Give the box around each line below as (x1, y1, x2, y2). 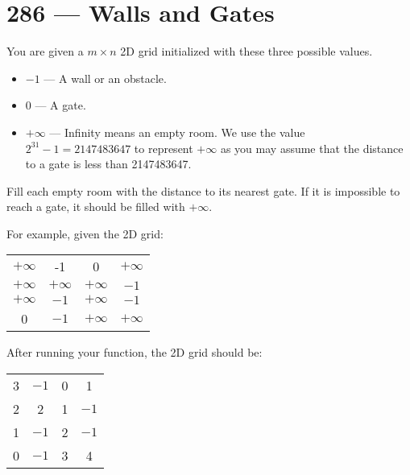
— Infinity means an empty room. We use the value (49, 123, 305, 140)
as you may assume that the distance (220, 139, 404, 156)
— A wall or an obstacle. (43, 69, 167, 86)
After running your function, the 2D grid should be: (6, 344, 263, 361)
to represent (134, 139, 193, 156)
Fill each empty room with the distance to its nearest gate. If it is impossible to (6, 182, 400, 199)
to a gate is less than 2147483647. (25, 155, 192, 172)
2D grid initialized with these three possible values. (120, 43, 373, 60)
